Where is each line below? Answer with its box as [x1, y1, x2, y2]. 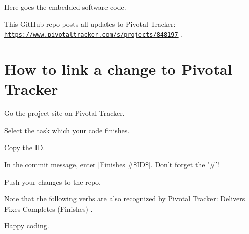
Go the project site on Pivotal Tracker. [4, 108, 125, 119]
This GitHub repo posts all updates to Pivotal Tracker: [4, 18, 176, 29]
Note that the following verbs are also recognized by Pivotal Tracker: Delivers [4, 193, 245, 204]
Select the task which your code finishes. [4, 125, 130, 135]
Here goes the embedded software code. [4, 2, 126, 12]
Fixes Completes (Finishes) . [4, 203, 93, 214]
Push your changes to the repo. [4, 176, 101, 187]
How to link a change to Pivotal [4, 58, 232, 79]
